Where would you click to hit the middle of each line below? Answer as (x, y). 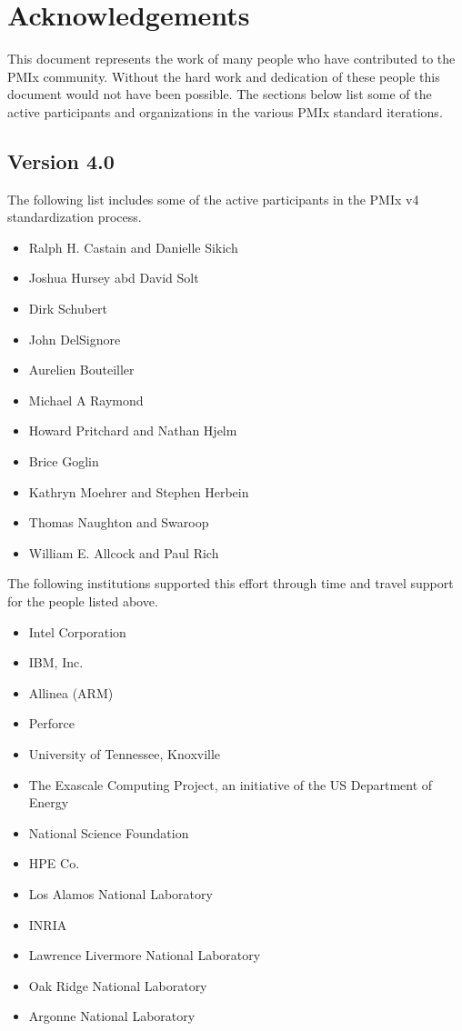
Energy (49, 802)
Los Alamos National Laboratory (121, 893)
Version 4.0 (61, 160)
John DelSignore (75, 339)
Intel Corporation (77, 631)
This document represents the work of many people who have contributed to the (231, 59)
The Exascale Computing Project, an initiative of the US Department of (231, 784)
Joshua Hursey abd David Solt (114, 278)
